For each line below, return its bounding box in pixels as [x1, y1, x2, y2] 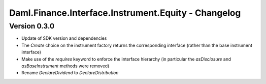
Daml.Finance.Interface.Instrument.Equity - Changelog [9, 7, 241, 18]
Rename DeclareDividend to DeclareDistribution [21, 70, 119, 76]
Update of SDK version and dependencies [21, 35, 107, 41]
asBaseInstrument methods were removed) [21, 63, 109, 69]
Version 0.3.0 [9, 22, 55, 30]
